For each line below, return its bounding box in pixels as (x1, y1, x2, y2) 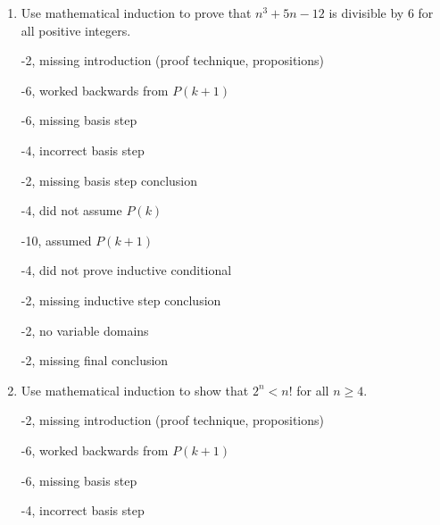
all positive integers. (21, 21, 131, 39)
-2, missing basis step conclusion (21, 171, 198, 189)
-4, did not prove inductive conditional (21, 261, 232, 279)
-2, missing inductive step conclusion (21, 290, 221, 309)
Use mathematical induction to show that (21, 380, 249, 399)
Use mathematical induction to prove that (21, 4, 252, 21)
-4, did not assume (21, 201, 122, 220)
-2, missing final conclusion (21, 351, 169, 370)
